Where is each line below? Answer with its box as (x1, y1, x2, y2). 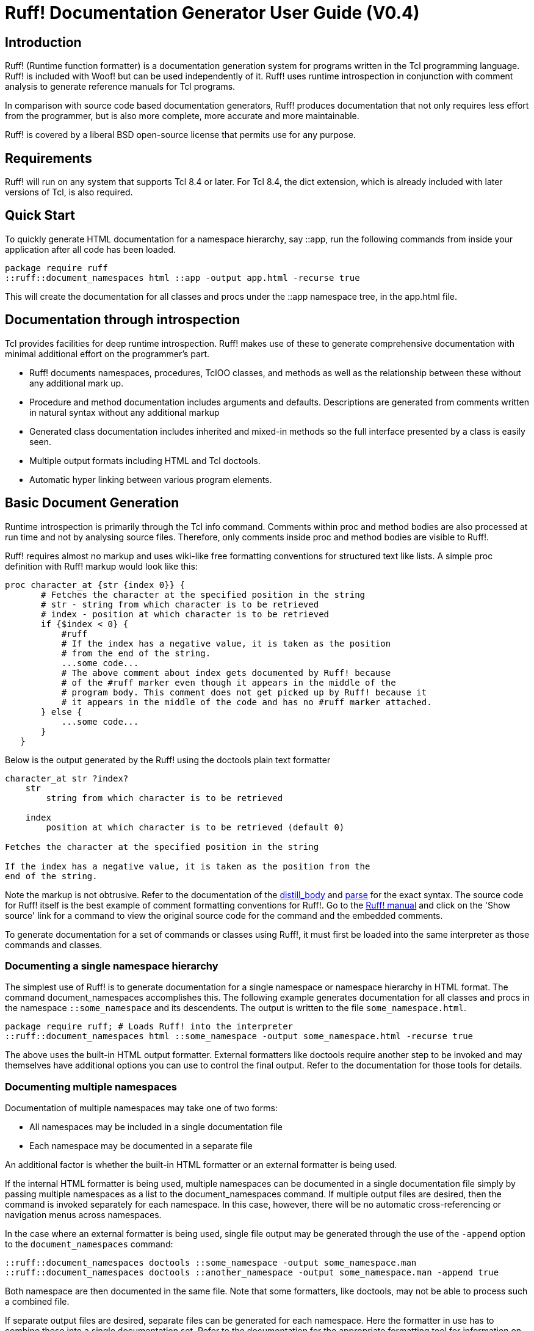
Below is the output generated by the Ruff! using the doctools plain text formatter (5, 754, 331, 765)
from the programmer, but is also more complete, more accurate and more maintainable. (5, 111, 359, 121)
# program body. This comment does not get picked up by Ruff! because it (61, 687, 427, 697)
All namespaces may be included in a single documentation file (29, 1122, 283, 1133)
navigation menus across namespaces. (5, 1210, 162, 1220)
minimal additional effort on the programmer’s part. (5, 348, 210, 359)
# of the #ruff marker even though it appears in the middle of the (61, 677, 396, 687)
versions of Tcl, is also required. (5, 187, 133, 198)
